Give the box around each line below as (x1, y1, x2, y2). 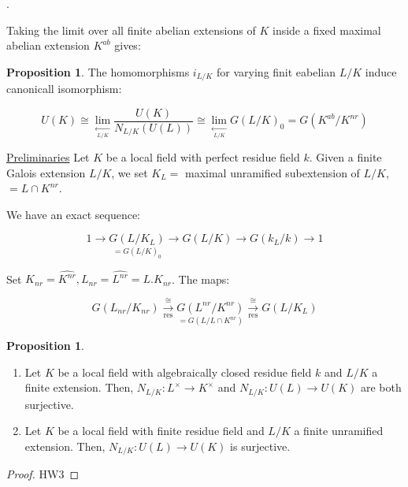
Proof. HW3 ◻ (6, 466, 80, 482)
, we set (111, 164, 148, 180)
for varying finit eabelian (217, 63, 336, 80)
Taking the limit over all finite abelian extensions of (6, 21, 256, 38)
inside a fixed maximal (272, 21, 381, 38)
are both (360, 379, 402, 396)
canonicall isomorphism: (6, 80, 122, 97)
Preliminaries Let (6, 149, 90, 165)
